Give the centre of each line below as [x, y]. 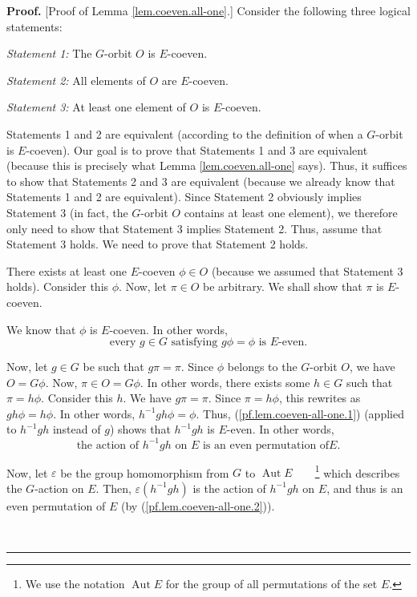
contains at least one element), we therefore [291, 212]
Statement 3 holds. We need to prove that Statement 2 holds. [158, 244]
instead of [77, 429]
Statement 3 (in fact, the [67, 212]
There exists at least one [67, 270]
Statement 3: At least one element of [96, 107]
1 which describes [357, 471]
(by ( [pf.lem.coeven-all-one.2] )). [198, 505]
